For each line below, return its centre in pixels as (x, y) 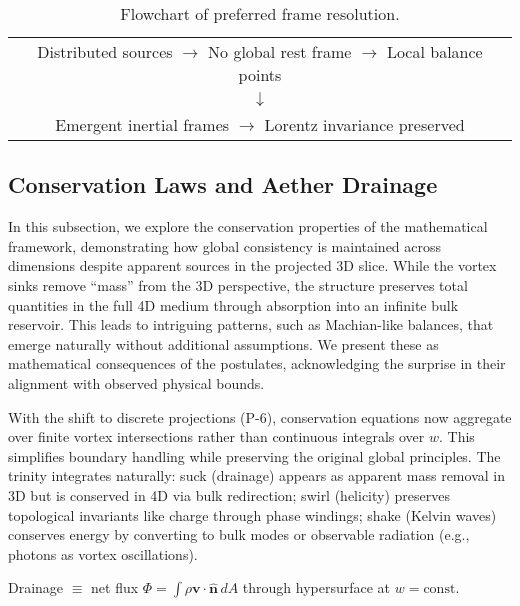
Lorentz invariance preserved (364, 124)
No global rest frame (280, 51)
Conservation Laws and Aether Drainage (223, 184)
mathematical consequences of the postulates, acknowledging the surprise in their (257, 363)
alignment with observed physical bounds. (136, 382)
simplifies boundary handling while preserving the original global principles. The (254, 455)
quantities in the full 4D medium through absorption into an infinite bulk (233, 304)
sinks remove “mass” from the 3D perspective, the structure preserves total (238, 284)
